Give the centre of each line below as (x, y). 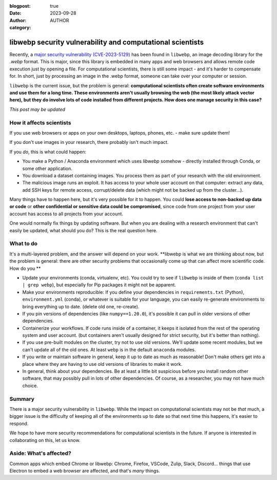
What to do (24, 244)
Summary (22, 399)
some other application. (47, 168)
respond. (19, 423)
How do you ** (25, 268)
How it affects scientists (40, 122)
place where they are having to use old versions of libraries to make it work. (102, 364)
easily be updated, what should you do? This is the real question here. (83, 230)
